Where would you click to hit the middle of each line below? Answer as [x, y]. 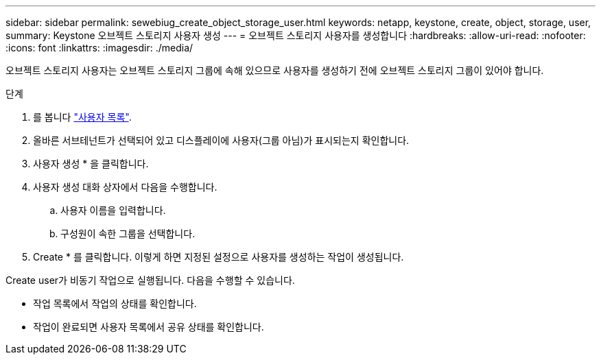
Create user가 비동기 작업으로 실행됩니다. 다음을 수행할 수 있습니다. [150, 280]
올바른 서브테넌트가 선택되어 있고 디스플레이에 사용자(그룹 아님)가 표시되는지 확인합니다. [221, 140]
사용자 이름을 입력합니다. [113, 210]
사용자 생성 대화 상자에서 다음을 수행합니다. [125, 187]
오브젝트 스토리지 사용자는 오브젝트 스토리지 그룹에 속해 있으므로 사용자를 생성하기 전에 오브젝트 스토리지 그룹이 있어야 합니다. [275, 70]
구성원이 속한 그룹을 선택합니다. [128, 233]
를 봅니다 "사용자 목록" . [82, 117]
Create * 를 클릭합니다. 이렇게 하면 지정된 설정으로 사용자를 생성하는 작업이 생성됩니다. [219, 257]
